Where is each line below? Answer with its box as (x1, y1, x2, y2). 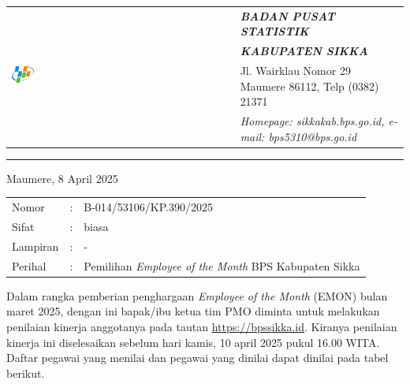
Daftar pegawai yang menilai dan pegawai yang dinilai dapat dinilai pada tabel (6, 349, 389, 366)
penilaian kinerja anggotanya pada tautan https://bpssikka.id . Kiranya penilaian (6, 318, 397, 334)
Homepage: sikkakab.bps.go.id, (240, 113, 385, 129)
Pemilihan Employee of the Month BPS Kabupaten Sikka (84, 257, 360, 274)
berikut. (6, 364, 45, 381)
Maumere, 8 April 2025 (6, 170, 118, 186)
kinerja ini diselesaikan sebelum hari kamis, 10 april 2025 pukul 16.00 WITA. (6, 334, 380, 350)
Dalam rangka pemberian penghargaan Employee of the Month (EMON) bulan (6, 287, 388, 304)
